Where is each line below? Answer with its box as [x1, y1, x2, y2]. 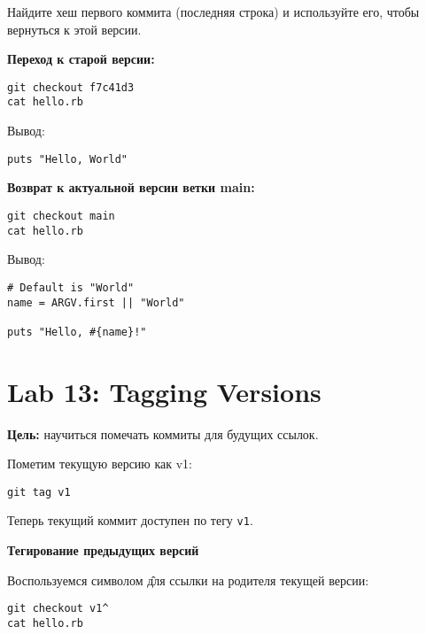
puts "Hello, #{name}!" [7, 325, 147, 338]
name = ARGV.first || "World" [7, 296, 185, 309]
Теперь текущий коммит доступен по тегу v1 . [7, 511, 253, 530]
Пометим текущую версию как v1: [7, 454, 193, 473]
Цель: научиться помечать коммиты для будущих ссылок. [7, 424, 319, 443]
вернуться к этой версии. [7, 19, 142, 38]
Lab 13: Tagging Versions [7, 373, 321, 409]
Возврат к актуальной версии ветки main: [7, 178, 255, 197]
